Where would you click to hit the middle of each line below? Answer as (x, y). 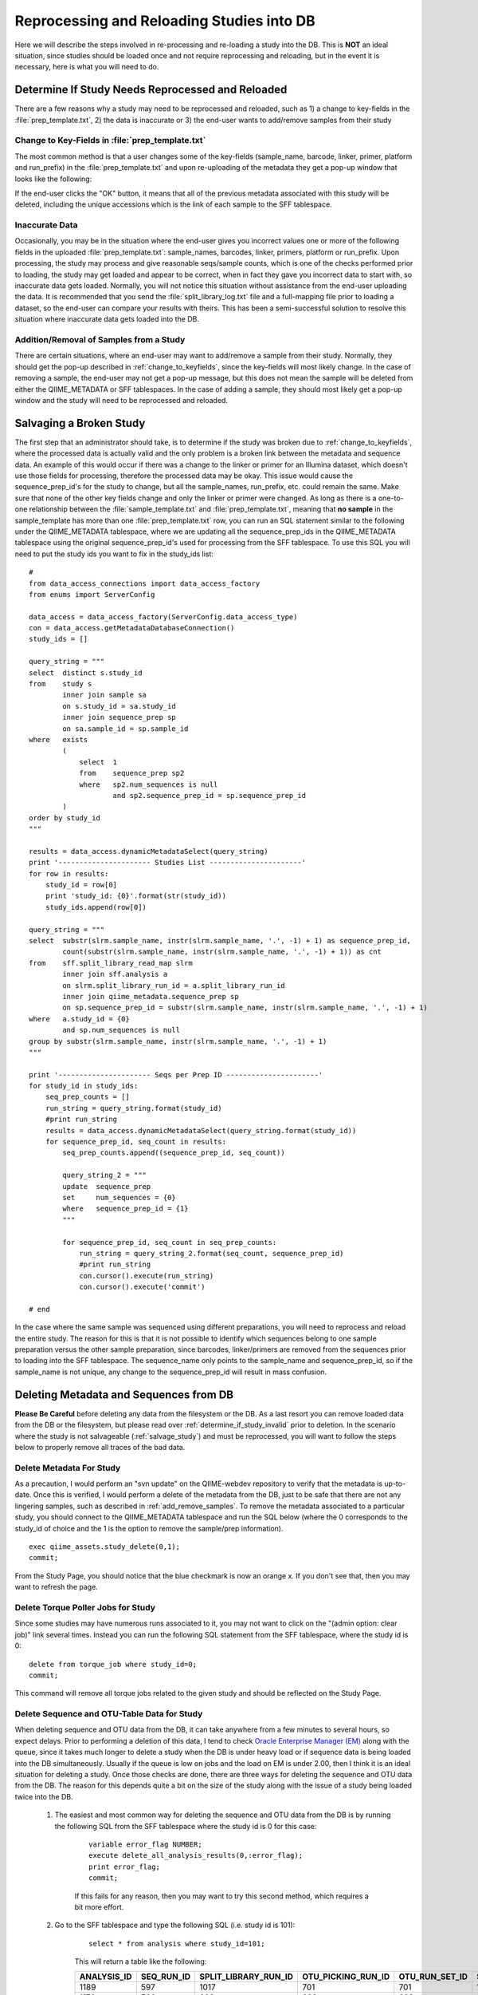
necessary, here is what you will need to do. (87, 67)
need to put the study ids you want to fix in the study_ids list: (114, 554)
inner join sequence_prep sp (119, 717)
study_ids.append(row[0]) (96, 907)
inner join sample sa (105, 695)
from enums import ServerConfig (92, 594)
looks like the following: (53, 179)
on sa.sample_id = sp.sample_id (125, 729)
